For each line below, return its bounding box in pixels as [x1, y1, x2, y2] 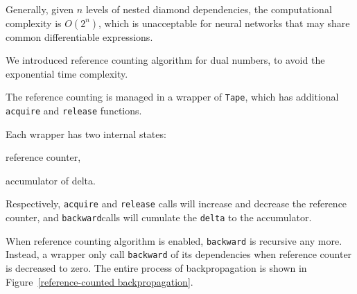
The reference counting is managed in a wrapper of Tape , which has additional [6, 89, 339, 104]
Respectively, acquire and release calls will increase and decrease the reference [6, 196, 347, 211]
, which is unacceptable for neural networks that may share [98, 15, 350, 30]
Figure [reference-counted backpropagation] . [6, 274, 193, 288]
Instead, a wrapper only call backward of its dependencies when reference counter [6, 247, 352, 261]
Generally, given [6, 2, 74, 16]
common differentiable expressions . [6, 29, 153, 44]
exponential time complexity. [6, 66, 128, 80]
